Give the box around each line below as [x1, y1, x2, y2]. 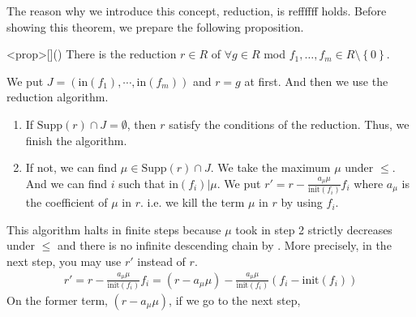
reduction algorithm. [6, 88, 109, 105]
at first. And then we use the [244, 72, 388, 89]
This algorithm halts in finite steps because [6, 221, 221, 238]
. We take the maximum [210, 159, 331, 176]
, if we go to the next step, [169, 291, 301, 308]
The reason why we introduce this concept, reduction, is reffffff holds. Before [6, 2, 387, 19]
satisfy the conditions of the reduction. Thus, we [169, 115, 410, 132]
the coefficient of [25, 194, 108, 211]
